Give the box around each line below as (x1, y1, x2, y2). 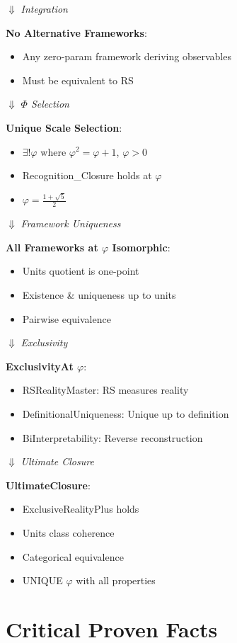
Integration (21, 1, 68, 16)
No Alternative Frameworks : (6, 25, 147, 40)
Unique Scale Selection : (6, 120, 122, 135)
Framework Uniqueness (21, 216, 121, 231)
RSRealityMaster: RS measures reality (22, 382, 189, 397)
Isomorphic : (112, 239, 170, 254)
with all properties (76, 573, 156, 588)
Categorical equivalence (22, 549, 124, 564)
